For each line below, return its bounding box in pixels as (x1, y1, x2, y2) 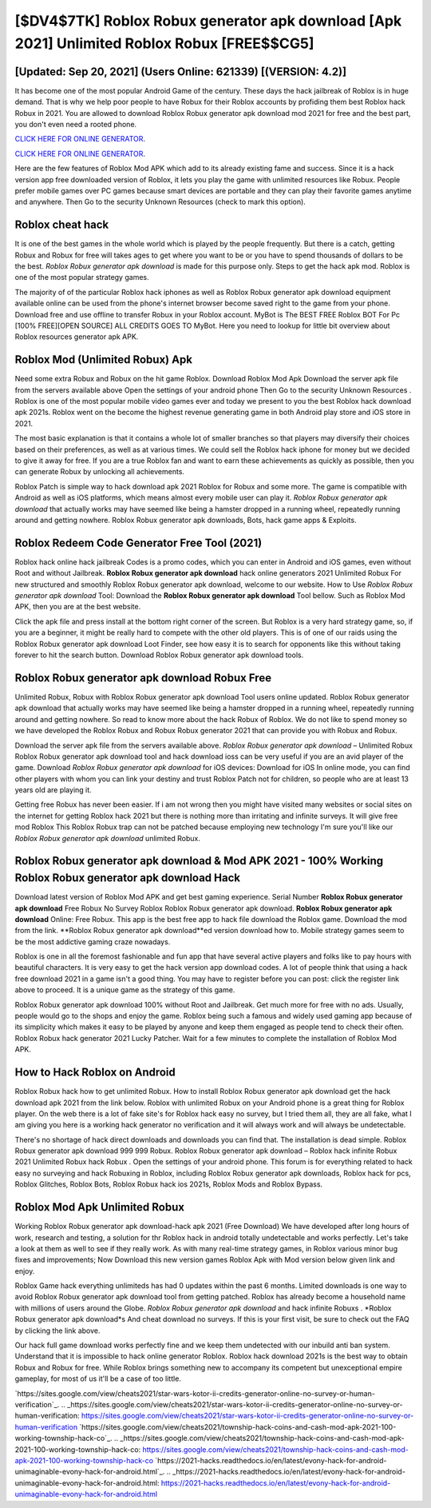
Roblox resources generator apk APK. (14, 332, 139, 341)
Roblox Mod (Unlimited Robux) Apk (14, 353, 193, 367)
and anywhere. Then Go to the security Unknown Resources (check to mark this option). (14, 197, 306, 207)
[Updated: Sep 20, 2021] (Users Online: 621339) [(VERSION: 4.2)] (14, 65, 347, 78)
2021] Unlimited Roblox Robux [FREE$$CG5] (14, 34, 314, 52)
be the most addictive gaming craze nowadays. (14, 936, 171, 947)
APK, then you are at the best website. (14, 602, 141, 612)
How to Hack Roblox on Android (14, 1066, 176, 1079)
